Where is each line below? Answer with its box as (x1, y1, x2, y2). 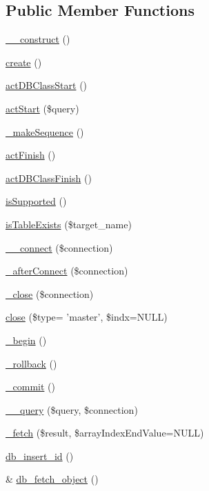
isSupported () (6, 194, 67, 208)
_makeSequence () (6, 124, 84, 139)
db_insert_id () (6, 448, 74, 463)
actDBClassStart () (6, 78, 88, 92)
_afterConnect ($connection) (6, 263, 128, 278)
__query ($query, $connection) (6, 402, 138, 417)
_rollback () (6, 356, 57, 370)
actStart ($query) (6, 101, 79, 115)
